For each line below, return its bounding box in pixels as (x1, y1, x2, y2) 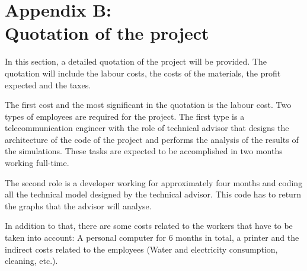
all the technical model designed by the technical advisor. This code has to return (5, 188, 302, 200)
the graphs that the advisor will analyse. (5, 199, 152, 212)
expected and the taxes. (5, 78, 91, 91)
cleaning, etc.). (5, 254, 58, 267)
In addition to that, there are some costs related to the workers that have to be (5, 219, 293, 232)
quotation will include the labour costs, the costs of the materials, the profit (5, 66, 281, 79)
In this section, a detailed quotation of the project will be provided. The (5, 55, 267, 68)
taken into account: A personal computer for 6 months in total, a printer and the (5, 231, 299, 244)
